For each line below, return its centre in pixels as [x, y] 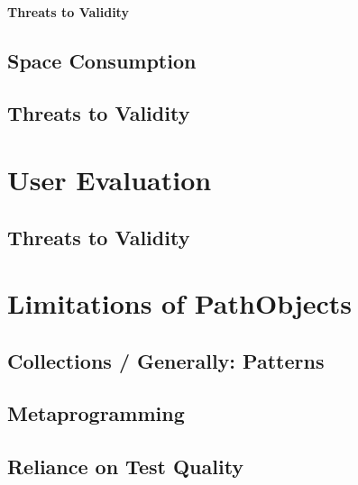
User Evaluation [110, 179]
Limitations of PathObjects [180, 303]
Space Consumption [102, 60]
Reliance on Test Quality [126, 467]
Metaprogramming [96, 413]
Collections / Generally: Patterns [166, 360]
